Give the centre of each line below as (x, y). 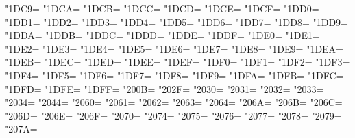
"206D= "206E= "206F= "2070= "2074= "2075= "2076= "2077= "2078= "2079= (173, 115)
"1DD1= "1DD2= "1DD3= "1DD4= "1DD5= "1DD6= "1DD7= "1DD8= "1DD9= (176, 22)
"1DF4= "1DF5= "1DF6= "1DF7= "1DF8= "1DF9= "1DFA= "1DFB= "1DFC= (174, 75)
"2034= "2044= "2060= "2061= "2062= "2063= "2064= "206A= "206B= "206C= (174, 102)
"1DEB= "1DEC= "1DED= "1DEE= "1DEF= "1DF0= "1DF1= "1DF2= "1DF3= (177, 62)
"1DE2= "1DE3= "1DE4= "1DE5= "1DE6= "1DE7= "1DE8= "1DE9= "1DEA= (174, 48)
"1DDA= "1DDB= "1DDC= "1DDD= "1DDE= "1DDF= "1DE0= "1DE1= (162, 35)
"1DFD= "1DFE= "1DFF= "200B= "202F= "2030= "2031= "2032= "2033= (164, 88)
